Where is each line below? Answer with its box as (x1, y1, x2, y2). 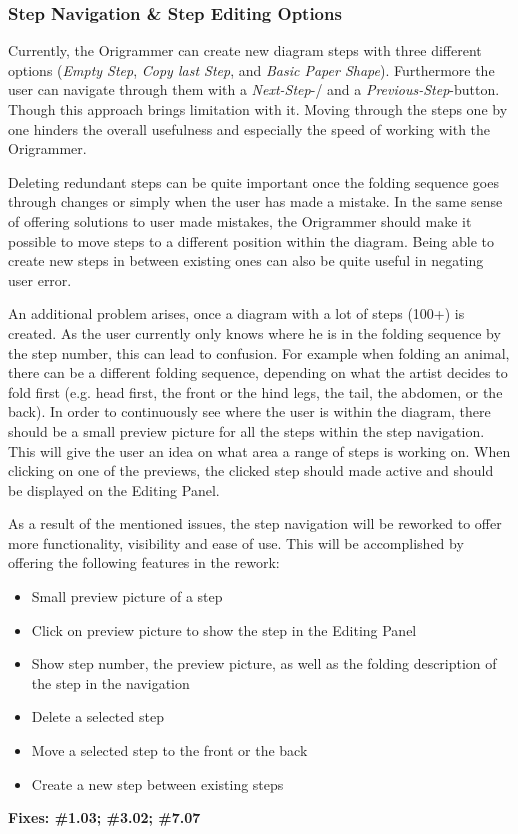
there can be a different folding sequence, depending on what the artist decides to (8, 362, 508, 383)
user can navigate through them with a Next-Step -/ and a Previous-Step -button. (8, 79, 500, 100)
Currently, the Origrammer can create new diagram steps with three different (8, 40, 482, 61)
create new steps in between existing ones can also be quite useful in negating (8, 250, 484, 271)
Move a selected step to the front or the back (31, 740, 308, 761)
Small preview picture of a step (31, 586, 223, 607)
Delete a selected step (31, 706, 164, 727)
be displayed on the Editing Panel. (8, 479, 220, 500)
